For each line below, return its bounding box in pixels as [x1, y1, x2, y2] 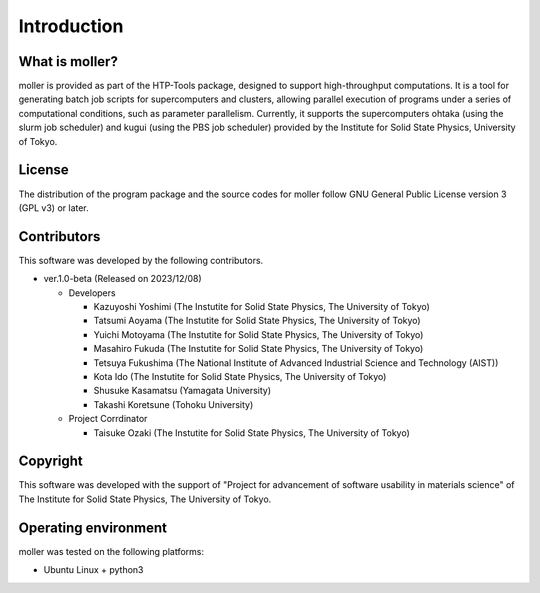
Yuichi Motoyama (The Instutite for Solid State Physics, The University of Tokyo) [93, 328, 424, 340]
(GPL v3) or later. [18, 201, 89, 214]
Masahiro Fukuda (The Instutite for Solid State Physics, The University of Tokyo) [93, 343, 424, 355]
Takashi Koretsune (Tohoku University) [93, 398, 254, 410]
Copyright [18, 453, 84, 470]
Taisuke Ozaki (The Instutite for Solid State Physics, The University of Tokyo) [93, 426, 410, 439]
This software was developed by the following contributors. [18, 254, 264, 266]
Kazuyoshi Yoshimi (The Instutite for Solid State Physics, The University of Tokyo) [93, 301, 430, 312]
